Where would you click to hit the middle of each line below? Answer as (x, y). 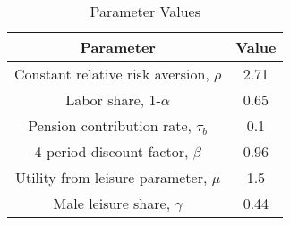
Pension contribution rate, (110, 125)
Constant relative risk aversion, (112, 73)
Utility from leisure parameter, (111, 177)
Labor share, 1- (113, 99)
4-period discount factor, (111, 151)
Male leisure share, (112, 203)
